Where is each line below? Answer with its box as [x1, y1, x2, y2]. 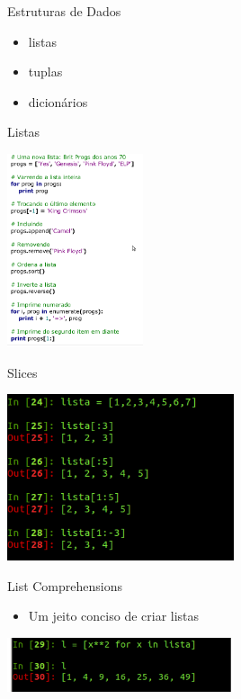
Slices [7, 363, 38, 381]
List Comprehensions [7, 576, 123, 595]
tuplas [28, 62, 63, 81]
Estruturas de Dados [7, 2, 121, 20]
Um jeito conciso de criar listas [28, 606, 200, 625]
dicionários [28, 92, 88, 111]
